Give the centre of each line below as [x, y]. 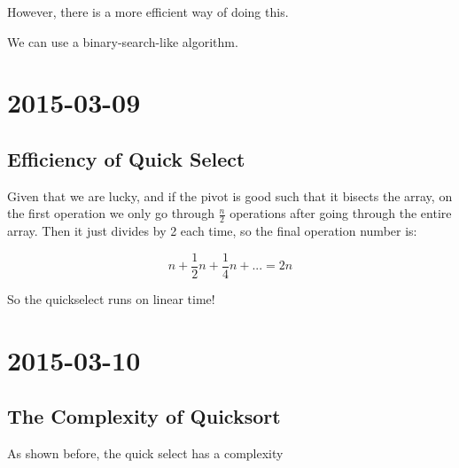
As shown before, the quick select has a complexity [145, 453]
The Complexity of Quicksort [144, 416]
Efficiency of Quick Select [126, 158]
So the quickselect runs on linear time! [111, 298]
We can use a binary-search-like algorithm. [123, 41]
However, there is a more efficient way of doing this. [148, 12]
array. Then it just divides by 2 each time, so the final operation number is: [212, 231]
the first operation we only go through [111, 213]
